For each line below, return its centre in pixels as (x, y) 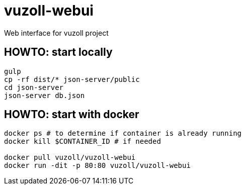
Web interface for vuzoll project (56, 33)
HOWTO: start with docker (72, 115)
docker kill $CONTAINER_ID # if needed (83, 141)
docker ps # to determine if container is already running (123, 133)
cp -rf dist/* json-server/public (72, 79)
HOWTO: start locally (58, 52)
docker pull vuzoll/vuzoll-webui (70, 158)
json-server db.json (45, 95)
